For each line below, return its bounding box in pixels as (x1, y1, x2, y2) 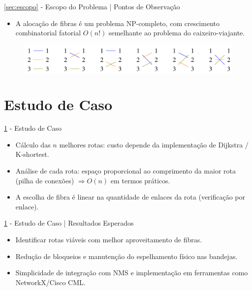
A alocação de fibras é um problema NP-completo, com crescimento (15, 18, 220, 28)
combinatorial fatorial (15, 28, 81, 38)
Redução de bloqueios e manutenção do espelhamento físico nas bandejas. (15, 251, 238, 261)
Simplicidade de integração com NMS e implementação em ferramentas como (15, 267, 248, 278)
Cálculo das (15, 139, 51, 149)
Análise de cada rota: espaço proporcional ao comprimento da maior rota (15, 166, 236, 176)
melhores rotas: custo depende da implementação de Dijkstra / (59, 139, 249, 149)
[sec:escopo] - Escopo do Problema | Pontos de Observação (4, 1, 180, 11)
